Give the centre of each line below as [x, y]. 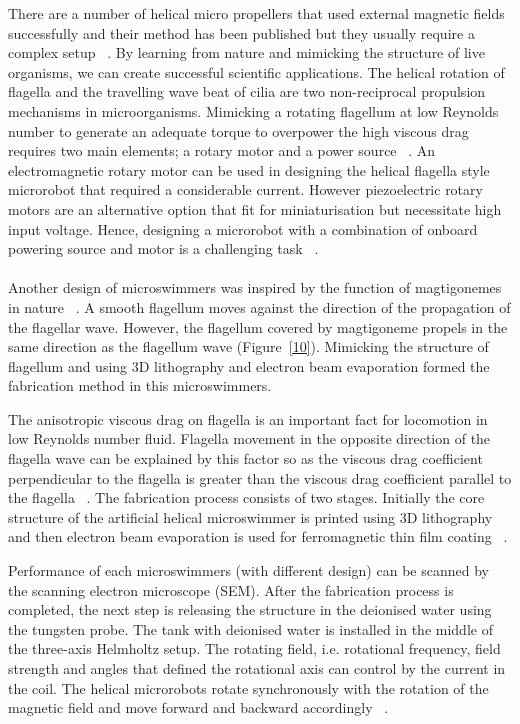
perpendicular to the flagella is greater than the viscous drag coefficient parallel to [260, 477]
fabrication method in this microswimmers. [140, 385]
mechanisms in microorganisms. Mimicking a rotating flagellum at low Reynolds [253, 110]
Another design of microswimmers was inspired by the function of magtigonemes [255, 287]
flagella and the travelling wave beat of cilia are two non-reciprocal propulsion [247, 91]
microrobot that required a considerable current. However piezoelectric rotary [245, 189]
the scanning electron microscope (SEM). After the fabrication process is [231, 589]
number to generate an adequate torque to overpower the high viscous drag [238, 130]
